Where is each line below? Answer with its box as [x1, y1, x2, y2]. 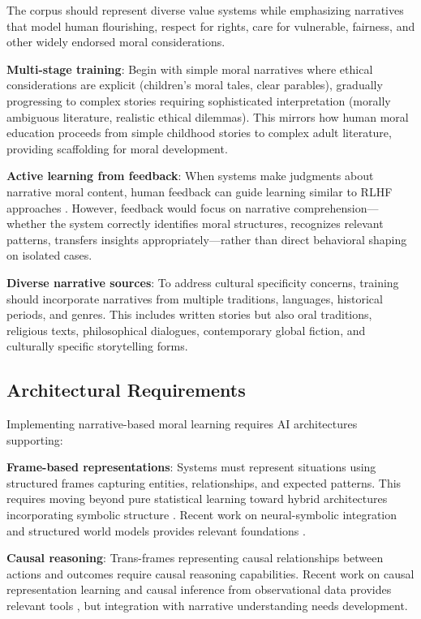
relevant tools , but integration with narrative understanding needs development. [6, 597, 408, 614]
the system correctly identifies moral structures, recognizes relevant [49, 215, 384, 232]
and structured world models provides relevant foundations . [6, 522, 306, 539]
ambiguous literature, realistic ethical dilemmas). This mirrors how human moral [6, 108, 409, 125]
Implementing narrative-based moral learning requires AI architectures [6, 415, 358, 432]
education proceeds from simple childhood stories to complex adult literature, [6, 124, 392, 141]
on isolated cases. [6, 247, 92, 264]
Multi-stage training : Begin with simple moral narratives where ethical [6, 60, 373, 77]
